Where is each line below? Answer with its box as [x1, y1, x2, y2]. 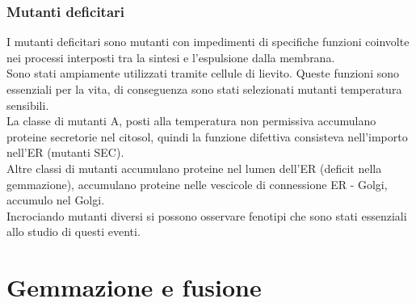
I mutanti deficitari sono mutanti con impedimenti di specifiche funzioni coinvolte [6, 33, 410, 50]
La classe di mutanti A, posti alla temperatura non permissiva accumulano [6, 112, 376, 129]
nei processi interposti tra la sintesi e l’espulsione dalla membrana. [6, 48, 335, 65]
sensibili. [6, 96, 49, 113]
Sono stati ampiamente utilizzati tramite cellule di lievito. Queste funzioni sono [6, 65, 399, 82]
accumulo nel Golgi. [6, 191, 105, 208]
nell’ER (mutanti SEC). [6, 144, 124, 161]
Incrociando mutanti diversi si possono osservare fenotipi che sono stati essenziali [6, 207, 407, 224]
